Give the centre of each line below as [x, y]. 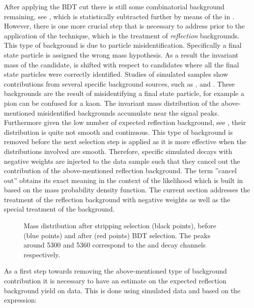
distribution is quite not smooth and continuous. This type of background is [118, 132]
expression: [20, 300]
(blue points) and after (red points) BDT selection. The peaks [117, 235]
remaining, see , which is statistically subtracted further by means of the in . [119, 16]
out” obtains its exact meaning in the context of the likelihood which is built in [124, 180]
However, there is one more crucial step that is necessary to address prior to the [124, 26]
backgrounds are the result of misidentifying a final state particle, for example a [124, 93]
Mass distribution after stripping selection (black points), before [120, 226]
